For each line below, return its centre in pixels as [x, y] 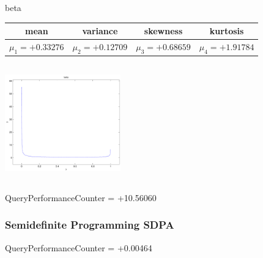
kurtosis [227, 31]
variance [100, 31]
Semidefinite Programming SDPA [90, 225]
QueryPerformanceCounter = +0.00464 [79, 247]
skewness [163, 31]
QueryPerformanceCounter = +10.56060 [81, 197]
